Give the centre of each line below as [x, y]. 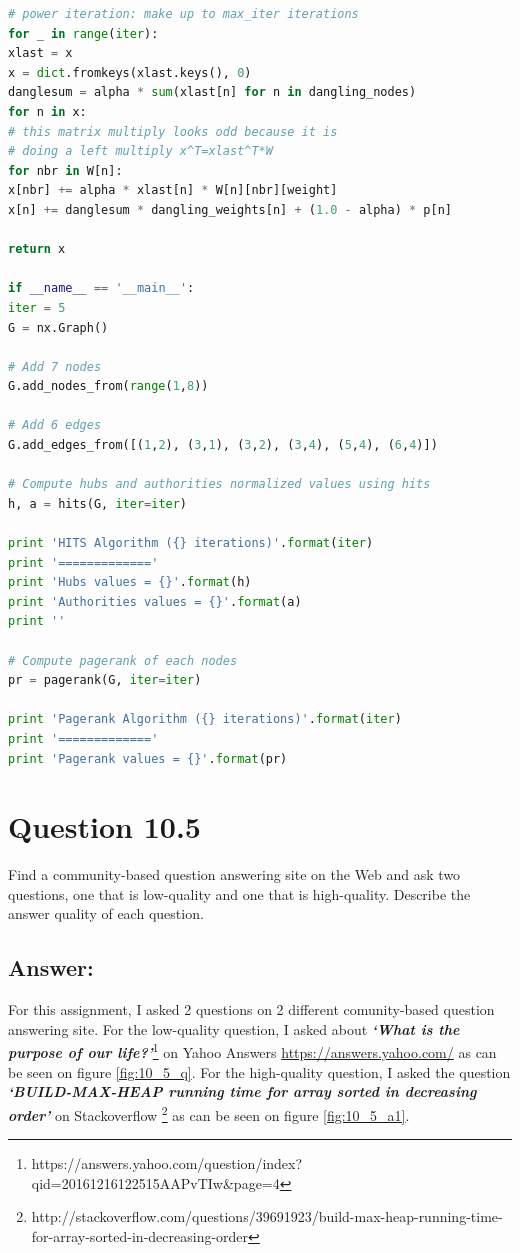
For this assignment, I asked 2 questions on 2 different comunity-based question [251, 1009]
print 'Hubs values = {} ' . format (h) [130, 582]
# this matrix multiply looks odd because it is [173, 131]
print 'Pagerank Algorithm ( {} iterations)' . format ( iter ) [205, 719]
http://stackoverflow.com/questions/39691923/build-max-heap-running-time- [267, 1216]
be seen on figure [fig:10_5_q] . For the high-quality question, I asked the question [259, 1071]
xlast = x [40, 53]
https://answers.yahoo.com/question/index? [167, 1163]
